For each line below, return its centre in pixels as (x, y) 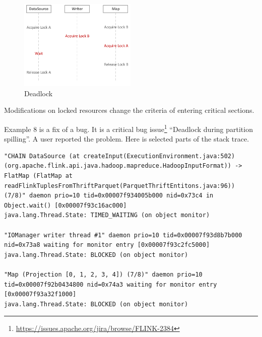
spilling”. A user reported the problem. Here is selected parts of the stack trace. (127, 139)
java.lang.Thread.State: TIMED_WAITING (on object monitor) (107, 215)
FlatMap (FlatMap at (39, 176)
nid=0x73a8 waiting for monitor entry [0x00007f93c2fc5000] (107, 245)
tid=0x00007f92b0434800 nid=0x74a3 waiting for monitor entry (111, 284)
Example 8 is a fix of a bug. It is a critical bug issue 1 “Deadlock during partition (128, 128)
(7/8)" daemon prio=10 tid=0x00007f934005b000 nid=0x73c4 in (109, 196)
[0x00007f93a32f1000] (40, 294)
